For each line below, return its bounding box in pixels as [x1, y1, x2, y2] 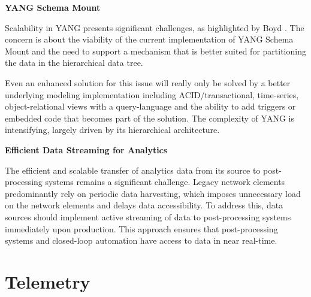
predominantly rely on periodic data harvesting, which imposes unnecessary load [5, 187, 301, 199]
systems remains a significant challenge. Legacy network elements [45, 175, 285, 188]
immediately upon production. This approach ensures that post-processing [5, 222, 278, 235]
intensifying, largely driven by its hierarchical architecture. [5, 123, 220, 136]
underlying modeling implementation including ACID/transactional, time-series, [5, 88, 299, 101]
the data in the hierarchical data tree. [5, 56, 143, 69]
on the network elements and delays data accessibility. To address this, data [5, 199, 283, 211]
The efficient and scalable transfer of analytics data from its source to [5, 163, 261, 176]
